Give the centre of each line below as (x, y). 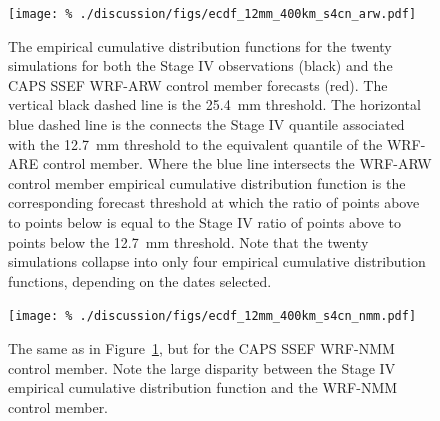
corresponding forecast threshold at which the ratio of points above (214, 202)
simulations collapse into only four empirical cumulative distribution (217, 261)
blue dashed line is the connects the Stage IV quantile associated (206, 124)
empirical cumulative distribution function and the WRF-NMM (203, 387)
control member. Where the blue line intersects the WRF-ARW (237, 163)
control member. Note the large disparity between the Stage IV (202, 367)
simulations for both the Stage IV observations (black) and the (200, 65)
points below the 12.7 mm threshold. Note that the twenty (188, 241)
